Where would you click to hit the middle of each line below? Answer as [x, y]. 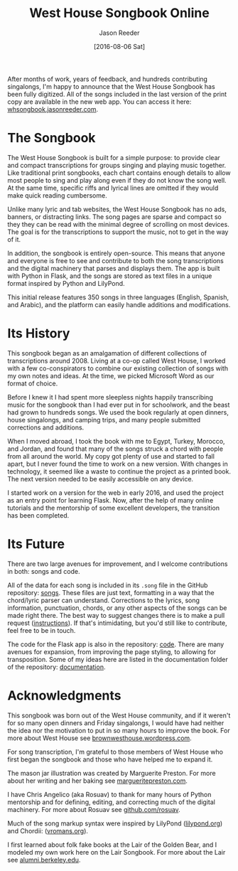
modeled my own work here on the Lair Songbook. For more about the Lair [117, 852]
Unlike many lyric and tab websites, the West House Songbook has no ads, [117, 209]
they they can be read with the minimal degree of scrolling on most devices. [118, 224]
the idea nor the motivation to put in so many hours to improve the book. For [119, 730]
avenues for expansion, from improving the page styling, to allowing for [112, 651]
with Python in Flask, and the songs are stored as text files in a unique [110, 276]
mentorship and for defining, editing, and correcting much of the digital [111, 802]
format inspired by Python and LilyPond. [66, 283]
